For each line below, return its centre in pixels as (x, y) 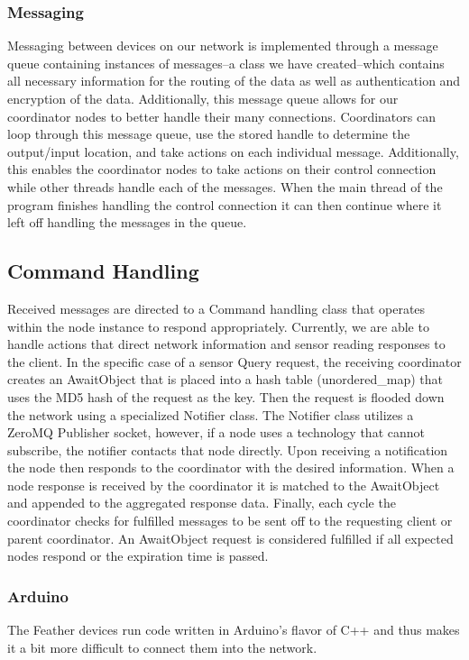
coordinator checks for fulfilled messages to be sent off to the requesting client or (230, 521)
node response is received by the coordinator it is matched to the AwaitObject (224, 485)
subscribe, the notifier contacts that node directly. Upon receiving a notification (228, 449)
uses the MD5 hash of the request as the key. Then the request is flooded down (226, 396)
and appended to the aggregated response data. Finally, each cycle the (202, 503)
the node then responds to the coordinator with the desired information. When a (231, 467)
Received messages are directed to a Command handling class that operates (216, 308)
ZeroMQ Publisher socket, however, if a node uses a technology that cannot (216, 432)
